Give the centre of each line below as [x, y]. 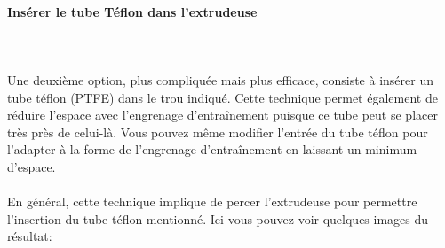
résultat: [30, 236]
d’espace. [32, 166]
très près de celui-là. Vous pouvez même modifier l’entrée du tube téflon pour [218, 132]
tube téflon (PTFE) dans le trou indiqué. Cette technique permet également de [222, 97]
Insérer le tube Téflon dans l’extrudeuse [132, 11]
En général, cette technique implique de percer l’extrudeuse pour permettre [212, 201]
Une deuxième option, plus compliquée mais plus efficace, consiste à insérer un [220, 79]
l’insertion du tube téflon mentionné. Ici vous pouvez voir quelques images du [218, 218]
